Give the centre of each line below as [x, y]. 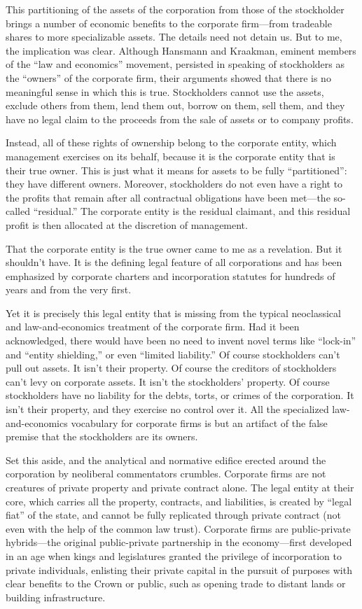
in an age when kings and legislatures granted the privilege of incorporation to [174, 555]
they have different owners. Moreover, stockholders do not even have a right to [174, 184]
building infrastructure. [56, 597]
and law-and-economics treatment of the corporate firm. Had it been [153, 327]
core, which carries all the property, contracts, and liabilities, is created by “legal [179, 501]
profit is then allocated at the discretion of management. [127, 224]
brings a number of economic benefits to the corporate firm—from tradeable [169, 23]
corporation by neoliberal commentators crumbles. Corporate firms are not [166, 474]
